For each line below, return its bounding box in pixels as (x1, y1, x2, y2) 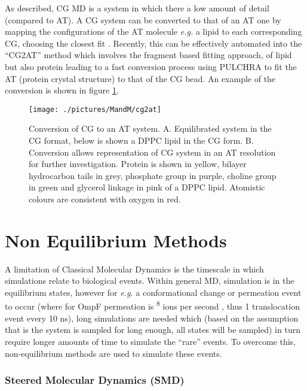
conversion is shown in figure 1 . (5, 84, 119, 96)
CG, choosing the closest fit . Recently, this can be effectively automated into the (5, 37, 302, 49)
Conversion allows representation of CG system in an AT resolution (29, 146, 276, 158)
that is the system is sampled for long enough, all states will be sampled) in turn (5, 323, 300, 336)
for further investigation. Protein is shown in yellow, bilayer (29, 157, 247, 170)
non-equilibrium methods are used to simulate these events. (5, 347, 222, 359)
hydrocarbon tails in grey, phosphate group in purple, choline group (29, 169, 277, 181)
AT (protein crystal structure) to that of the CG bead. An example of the (5, 72, 276, 84)
